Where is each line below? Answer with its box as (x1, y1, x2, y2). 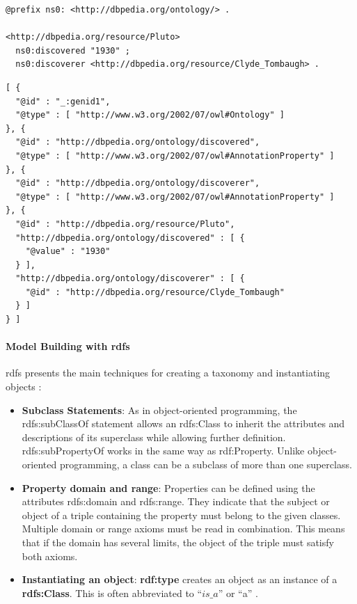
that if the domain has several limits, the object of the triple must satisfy (22, 534, 334, 549)
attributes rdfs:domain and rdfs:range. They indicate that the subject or (22, 494, 330, 509)
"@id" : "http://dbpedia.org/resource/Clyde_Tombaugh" (25, 287, 285, 297)
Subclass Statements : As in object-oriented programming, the (22, 402, 297, 417)
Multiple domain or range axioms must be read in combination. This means (22, 521, 345, 536)
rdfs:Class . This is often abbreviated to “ (22, 585, 203, 600)
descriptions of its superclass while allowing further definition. (22, 429, 286, 444)
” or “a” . (218, 585, 258, 600)
